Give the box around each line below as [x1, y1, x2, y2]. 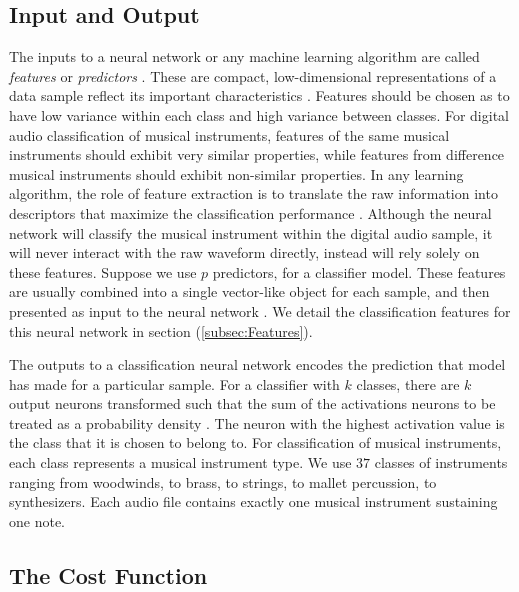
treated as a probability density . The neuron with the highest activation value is [9, 412, 505, 433]
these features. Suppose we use [9, 261, 197, 282]
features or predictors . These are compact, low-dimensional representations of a [9, 65, 497, 86]
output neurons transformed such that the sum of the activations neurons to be [9, 393, 496, 414]
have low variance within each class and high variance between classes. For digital [9, 104, 509, 125]
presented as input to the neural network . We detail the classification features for [9, 300, 511, 321]
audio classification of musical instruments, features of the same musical [9, 124, 450, 145]
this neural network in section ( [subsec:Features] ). [9, 320, 313, 341]
